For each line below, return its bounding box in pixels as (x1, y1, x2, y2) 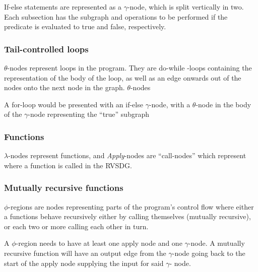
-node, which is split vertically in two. (127, 2, 244, 12)
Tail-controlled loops (4, 42, 89, 55)
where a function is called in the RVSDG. (4, 160, 132, 170)
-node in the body (196, 99, 251, 109)
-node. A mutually (188, 238, 245, 248)
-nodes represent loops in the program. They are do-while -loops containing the (7, 62, 252, 73)
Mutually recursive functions (4, 181, 123, 194)
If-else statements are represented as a (4, 2, 121, 12)
